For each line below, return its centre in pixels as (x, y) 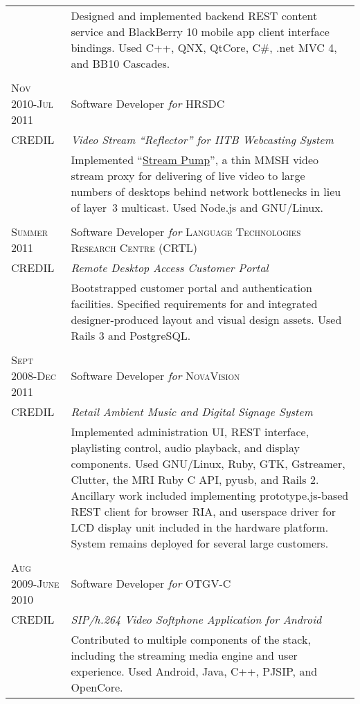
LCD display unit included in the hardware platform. (200, 527)
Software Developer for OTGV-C (151, 583)
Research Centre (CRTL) (134, 247)
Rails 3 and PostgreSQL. (131, 335)
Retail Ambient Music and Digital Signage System (192, 412)
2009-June (35, 583)
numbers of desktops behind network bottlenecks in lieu (206, 191)
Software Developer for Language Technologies (186, 232)
